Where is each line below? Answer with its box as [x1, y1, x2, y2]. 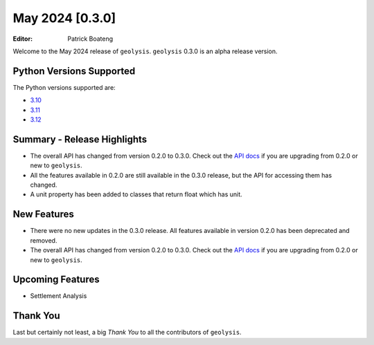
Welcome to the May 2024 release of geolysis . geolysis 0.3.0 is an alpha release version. [12, 47, 278, 55]
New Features [12, 208, 74, 221]
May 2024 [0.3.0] [12, 10, 116, 26]
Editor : [12, 35, 33, 43]
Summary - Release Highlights [12, 133, 148, 145]
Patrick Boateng [67, 35, 114, 43]
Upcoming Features [12, 274, 100, 286]
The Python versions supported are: [12, 83, 116, 91]
